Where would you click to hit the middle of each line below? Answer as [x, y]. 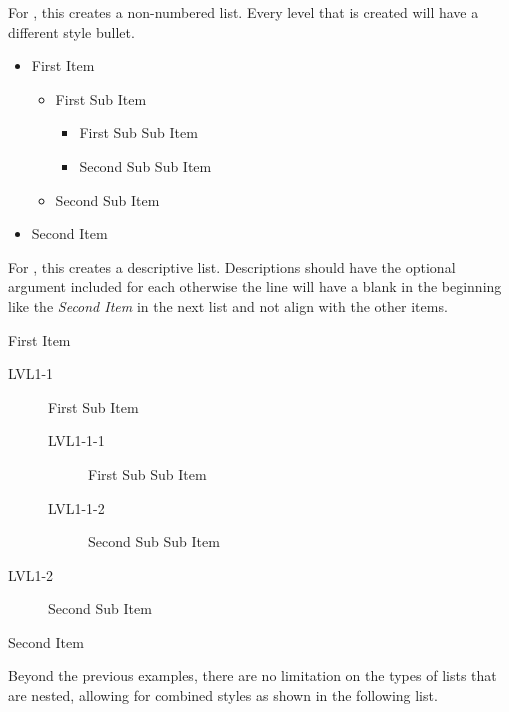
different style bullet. [71, 31]
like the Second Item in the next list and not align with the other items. [228, 305]
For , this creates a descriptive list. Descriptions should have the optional [232, 266]
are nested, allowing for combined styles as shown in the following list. [223, 695]
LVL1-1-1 [76, 440]
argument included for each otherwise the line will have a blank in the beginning [255, 286]
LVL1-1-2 [76, 507]
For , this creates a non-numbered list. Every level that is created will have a [243, 12]
